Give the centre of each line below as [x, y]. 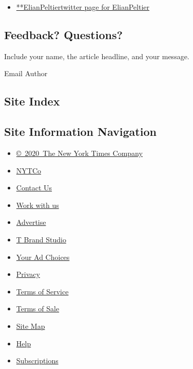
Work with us [37, 205]
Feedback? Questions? [63, 34]
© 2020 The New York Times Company [79, 153]
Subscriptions [37, 361]
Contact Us [34, 188]
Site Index [32, 101]
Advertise [31, 222]
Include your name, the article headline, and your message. [97, 56]
